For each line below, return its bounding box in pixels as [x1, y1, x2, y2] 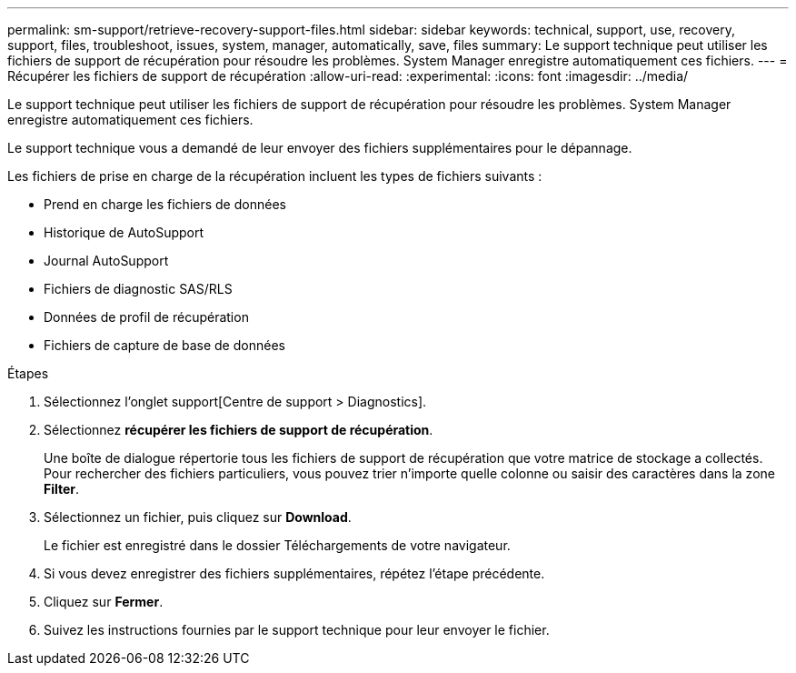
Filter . [44, 481, 80, 497]
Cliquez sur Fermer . [44, 594, 164, 609]
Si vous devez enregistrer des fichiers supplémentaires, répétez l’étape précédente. [44, 566, 545, 581]
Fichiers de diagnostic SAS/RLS [44, 281, 233, 296]
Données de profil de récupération [44, 309, 249, 325]
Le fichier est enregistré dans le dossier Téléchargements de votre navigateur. [44, 537, 511, 553]
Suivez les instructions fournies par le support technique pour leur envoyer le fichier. [44, 622, 550, 638]
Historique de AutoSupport [44, 225, 204, 240]
